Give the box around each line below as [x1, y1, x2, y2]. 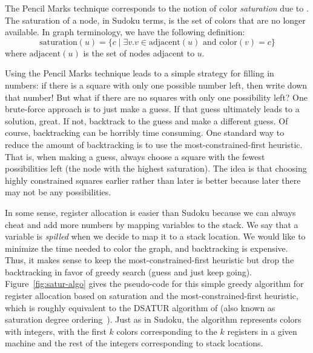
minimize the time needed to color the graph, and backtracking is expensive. [5, 241, 288, 254]
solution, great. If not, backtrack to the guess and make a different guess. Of [5, 114, 288, 127]
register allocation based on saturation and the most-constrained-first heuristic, [5, 289, 298, 302]
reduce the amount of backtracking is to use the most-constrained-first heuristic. [5, 138, 303, 150]
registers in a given [227, 324, 297, 337]
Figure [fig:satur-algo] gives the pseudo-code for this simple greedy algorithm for [5, 277, 304, 290]
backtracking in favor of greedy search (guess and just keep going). [5, 265, 252, 278]
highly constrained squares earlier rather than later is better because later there [5, 173, 301, 186]
